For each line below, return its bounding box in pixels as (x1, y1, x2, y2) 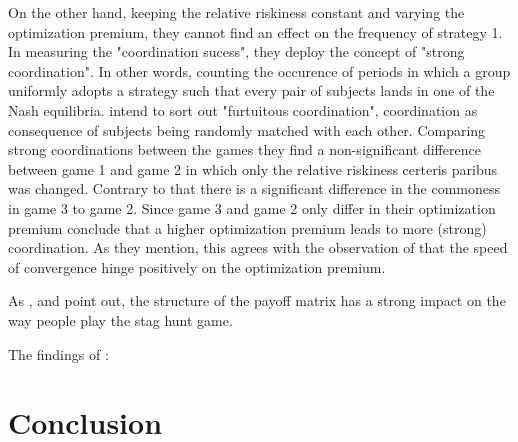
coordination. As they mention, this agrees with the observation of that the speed (8, 237, 508, 258)
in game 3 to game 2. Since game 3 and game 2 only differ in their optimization (8, 197, 496, 218)
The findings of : (8, 343, 109, 364)
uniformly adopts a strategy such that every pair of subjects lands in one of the (8, 80, 495, 101)
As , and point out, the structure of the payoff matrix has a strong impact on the (8, 290, 506, 311)
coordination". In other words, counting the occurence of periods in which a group (8, 60, 511, 81)
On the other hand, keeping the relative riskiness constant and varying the (8, 2, 465, 22)
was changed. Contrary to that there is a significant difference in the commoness (8, 178, 501, 199)
